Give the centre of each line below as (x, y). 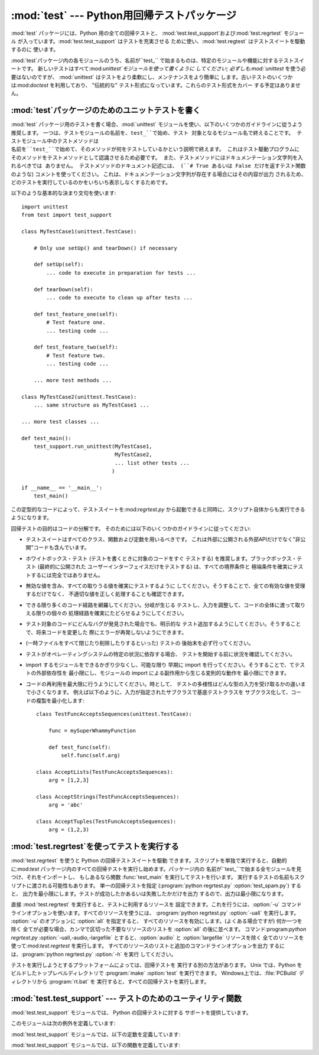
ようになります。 (32, 517)
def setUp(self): (58, 265)
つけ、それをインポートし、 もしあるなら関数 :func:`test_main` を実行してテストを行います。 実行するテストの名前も (153, 877)
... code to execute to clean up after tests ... (120, 297)
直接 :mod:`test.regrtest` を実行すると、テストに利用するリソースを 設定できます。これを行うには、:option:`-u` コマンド (157, 904)
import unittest (45, 206)
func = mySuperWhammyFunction (92, 730)
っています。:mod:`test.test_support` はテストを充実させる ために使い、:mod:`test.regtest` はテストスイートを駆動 (166, 41)
